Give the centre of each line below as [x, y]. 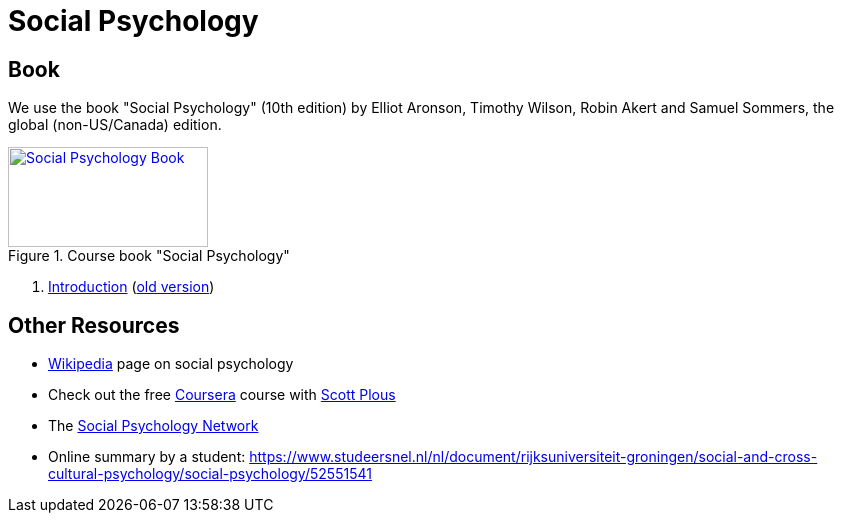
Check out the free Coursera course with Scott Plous [222, 395]
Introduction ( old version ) [131, 287]
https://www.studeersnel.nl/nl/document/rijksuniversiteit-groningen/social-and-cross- [533, 457]
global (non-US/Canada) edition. [115, 125]
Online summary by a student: [147, 457]
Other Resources [94, 325]
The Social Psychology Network [153, 426]
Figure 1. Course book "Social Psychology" [149, 256]
